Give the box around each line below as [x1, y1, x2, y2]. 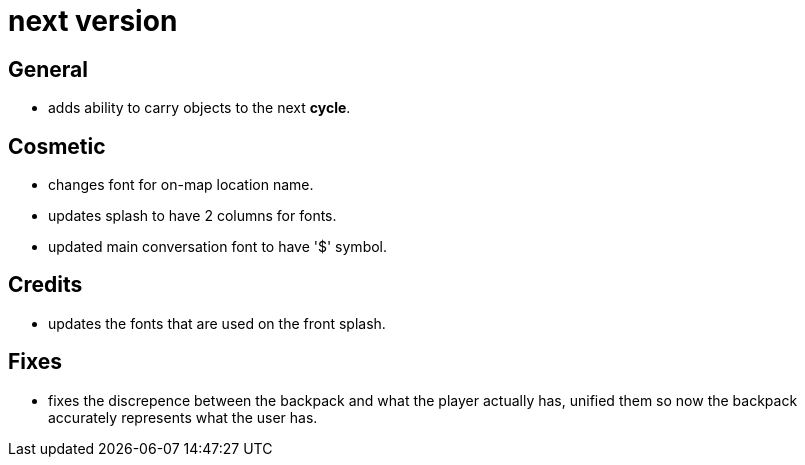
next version [8, 4, 178, 38]
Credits [8, 272, 83, 298]
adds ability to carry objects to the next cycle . [48, 99, 351, 117]
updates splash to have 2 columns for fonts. [48, 207, 337, 225]
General [8, 56, 89, 82]
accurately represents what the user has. [48, 408, 318, 426]
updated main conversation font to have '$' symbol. [48, 238, 388, 256]
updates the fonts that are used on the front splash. [48, 314, 386, 332]
